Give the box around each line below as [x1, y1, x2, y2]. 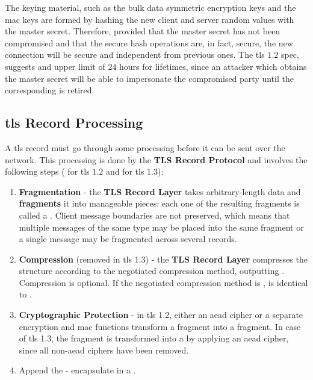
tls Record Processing [5, 113, 143, 132]
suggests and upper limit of [5, 60, 105, 72]
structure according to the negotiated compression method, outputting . [19, 264, 285, 277]
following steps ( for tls [5, 165, 90, 178]
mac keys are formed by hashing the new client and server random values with [5, 13, 294, 25]
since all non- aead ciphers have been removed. [19, 343, 189, 356]
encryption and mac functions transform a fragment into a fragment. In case [19, 320, 301, 332]
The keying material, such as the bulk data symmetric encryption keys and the [5, 1, 296, 13]
